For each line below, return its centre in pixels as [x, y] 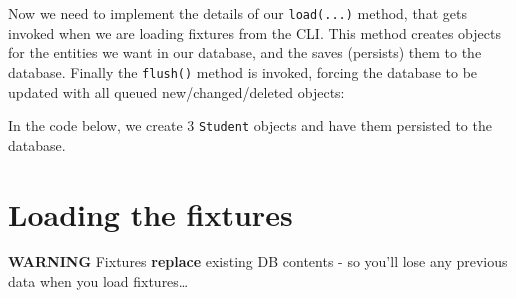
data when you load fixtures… [98, 281]
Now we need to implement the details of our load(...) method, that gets [237, 13]
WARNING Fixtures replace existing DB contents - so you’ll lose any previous [258, 261]
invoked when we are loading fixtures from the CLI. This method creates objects [254, 32]
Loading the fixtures [150, 213]
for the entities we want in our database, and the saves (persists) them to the [245, 52]
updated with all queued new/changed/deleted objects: [176, 91]
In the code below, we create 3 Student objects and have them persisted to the [250, 125]
